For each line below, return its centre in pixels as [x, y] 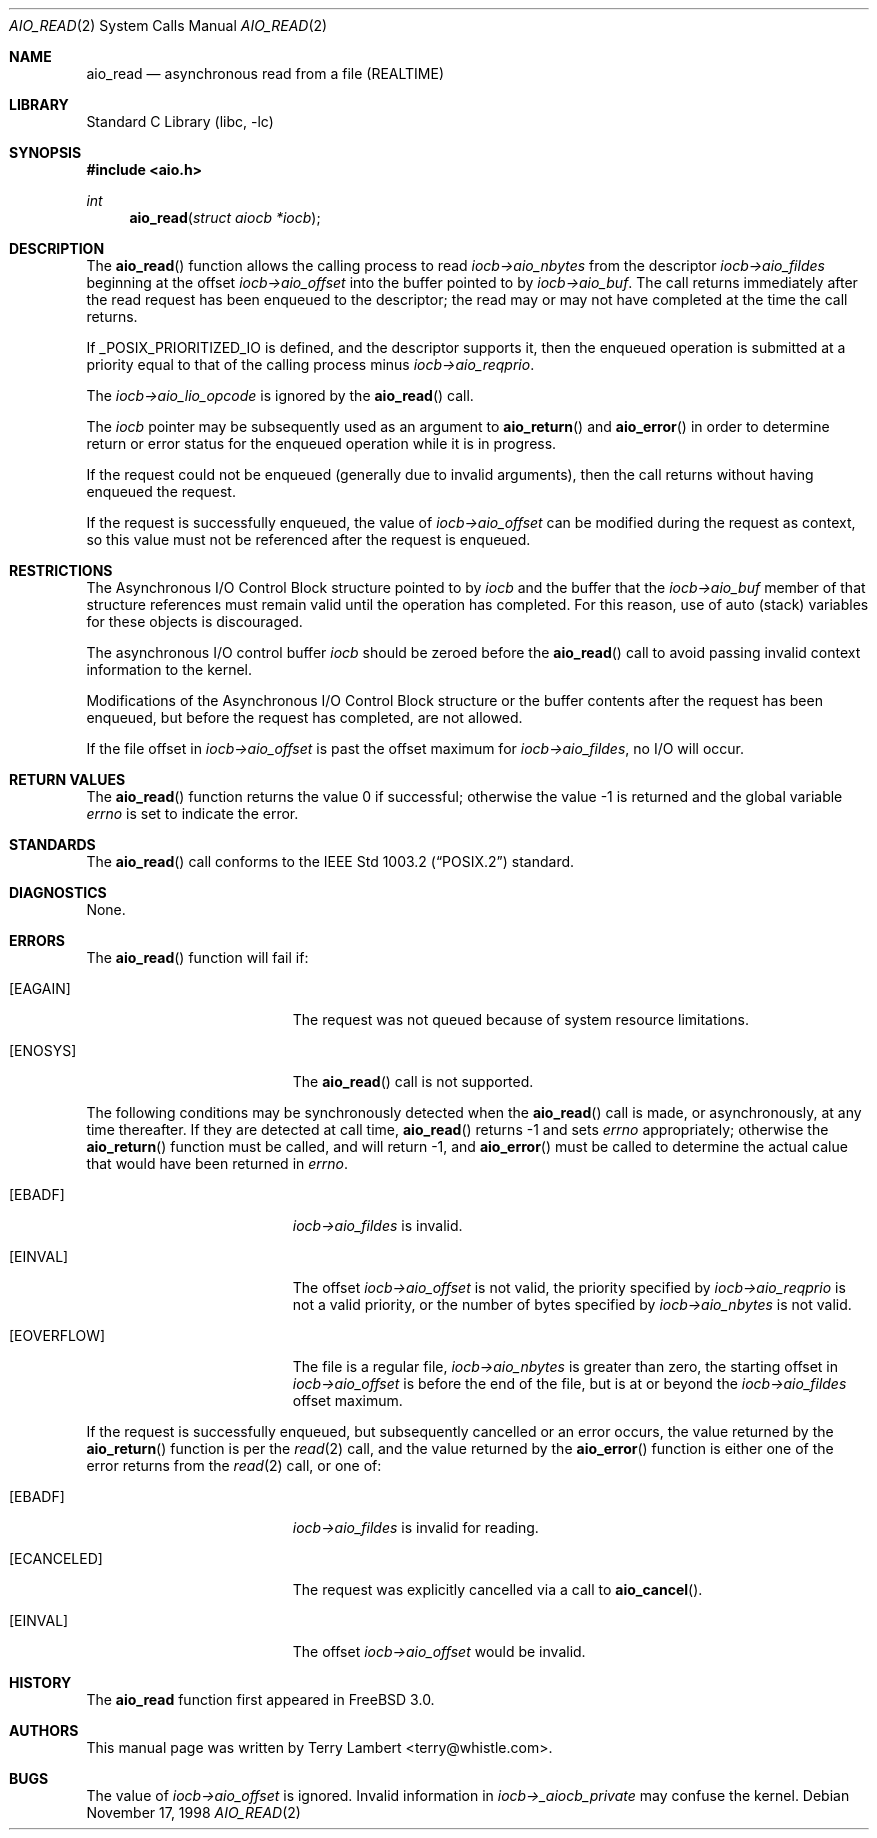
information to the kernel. [169, 669]
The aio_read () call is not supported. [413, 1081]
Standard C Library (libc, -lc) [180, 121]
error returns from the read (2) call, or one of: [234, 1465]
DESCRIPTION [57, 248]
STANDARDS [52, 844]
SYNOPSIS [45, 152]
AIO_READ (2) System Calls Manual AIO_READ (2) [168, 25]
